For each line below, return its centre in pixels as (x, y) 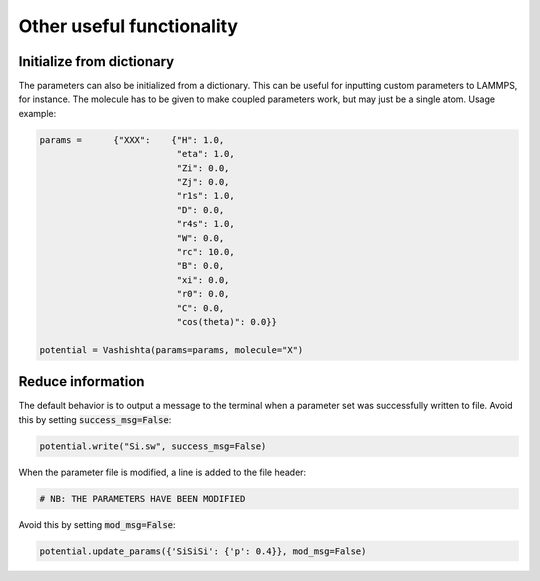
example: (37, 113)
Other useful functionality (128, 26)
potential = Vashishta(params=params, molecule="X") (171, 349)
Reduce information (81, 381)
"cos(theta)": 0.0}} (226, 321)
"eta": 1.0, (205, 154)
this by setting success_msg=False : (95, 419)
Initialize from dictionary (96, 61)
